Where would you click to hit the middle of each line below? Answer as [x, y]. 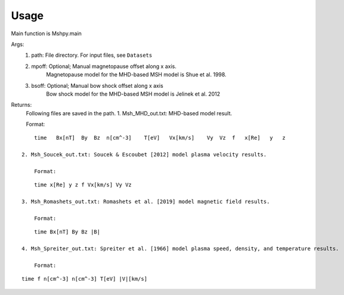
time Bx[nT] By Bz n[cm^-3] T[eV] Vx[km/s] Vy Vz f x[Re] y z [160, 138]
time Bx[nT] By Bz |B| [67, 232]
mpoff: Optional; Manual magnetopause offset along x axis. [104, 66]
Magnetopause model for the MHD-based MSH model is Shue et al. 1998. [136, 75]
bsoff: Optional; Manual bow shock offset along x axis [97, 85]
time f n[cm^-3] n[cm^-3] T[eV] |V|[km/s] [85, 279]
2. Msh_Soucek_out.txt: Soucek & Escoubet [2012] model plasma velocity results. [144, 155]
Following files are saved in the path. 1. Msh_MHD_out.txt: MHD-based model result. [129, 113]
